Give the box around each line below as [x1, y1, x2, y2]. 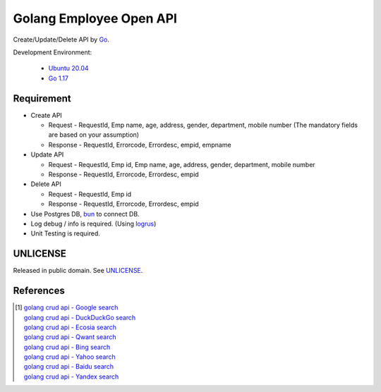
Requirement [13, 92, 72, 104]
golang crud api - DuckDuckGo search [23, 313, 136, 321]
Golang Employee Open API [13, 11, 178, 26]
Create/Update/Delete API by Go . [13, 35, 109, 44]
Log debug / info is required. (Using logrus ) [30, 219, 157, 228]
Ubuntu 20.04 [48, 64, 89, 73]
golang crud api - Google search [23, 303, 119, 312]
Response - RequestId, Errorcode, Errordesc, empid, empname [48, 140, 232, 149]
